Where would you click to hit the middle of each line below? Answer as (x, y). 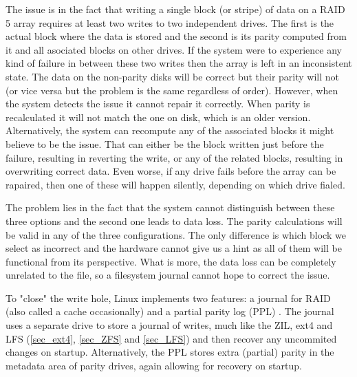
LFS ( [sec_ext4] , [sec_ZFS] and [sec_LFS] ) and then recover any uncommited (171, 338)
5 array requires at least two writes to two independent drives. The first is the (170, 22)
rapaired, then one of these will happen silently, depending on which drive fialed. (175, 184)
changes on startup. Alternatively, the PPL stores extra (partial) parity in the (170, 352)
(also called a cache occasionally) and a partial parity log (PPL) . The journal (170, 311)
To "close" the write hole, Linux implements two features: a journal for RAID (168, 298)
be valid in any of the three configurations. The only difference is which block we (176, 234)
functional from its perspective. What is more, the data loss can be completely (171, 261)
